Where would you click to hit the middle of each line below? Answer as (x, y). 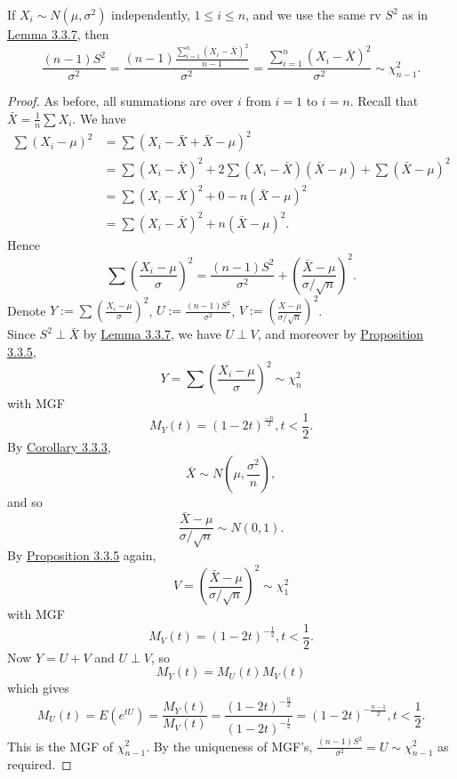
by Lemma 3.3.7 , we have (152, 334)
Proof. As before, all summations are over (120, 101)
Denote (27, 310)
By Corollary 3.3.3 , (59, 446)
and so (25, 502)
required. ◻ (40, 764)
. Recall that (384, 101)
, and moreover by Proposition (341, 334)
